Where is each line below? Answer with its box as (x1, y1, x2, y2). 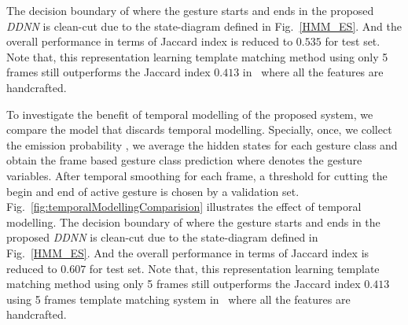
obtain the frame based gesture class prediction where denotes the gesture (6, 152, 362, 168)
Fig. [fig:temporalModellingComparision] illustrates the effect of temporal (6, 198, 362, 215)
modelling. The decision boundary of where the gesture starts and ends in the (6, 213, 380, 230)
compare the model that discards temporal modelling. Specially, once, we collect (6, 121, 392, 138)
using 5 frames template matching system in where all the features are (6, 290, 351, 307)
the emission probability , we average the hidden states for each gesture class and (6, 136, 398, 153)
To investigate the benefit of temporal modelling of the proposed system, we (6, 105, 373, 122)
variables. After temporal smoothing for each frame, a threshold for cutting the (6, 167, 388, 183)
